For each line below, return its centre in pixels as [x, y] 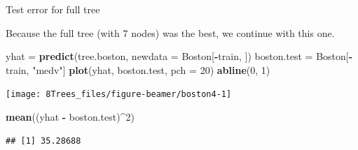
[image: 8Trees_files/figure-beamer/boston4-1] [119, 95]
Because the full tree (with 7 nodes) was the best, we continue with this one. [170, 32]
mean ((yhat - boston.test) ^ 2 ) [70, 117]
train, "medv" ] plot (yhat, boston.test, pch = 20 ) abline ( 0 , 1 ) [138, 69]
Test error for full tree [53, 9]
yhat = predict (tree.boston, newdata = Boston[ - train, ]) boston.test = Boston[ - [179, 56]
